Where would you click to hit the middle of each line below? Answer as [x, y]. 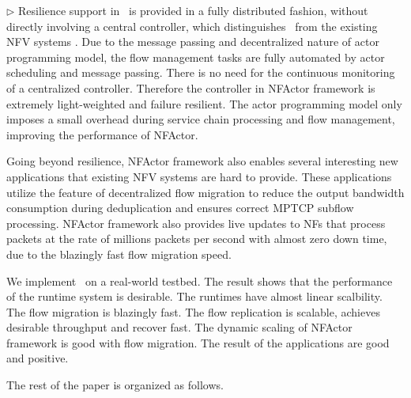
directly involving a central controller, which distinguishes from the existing [192, 26]
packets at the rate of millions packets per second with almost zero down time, [197, 239]
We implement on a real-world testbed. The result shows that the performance [200, 280]
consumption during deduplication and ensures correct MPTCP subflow [180, 208]
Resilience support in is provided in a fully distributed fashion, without [193, 10]
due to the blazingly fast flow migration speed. [119, 254]
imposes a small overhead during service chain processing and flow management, [201, 119]
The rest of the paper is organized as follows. [115, 385]
